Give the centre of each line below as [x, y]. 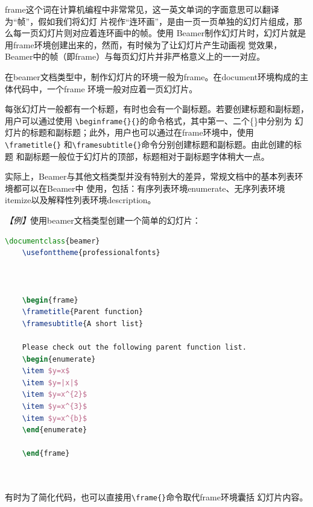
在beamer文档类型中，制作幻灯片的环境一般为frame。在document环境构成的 [153, 76]
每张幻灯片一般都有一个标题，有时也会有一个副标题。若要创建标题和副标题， [157, 109]
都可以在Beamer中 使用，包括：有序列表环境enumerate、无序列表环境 [149, 188]
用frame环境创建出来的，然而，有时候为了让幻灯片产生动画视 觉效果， [144, 44]
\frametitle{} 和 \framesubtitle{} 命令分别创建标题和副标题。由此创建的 [149, 144]
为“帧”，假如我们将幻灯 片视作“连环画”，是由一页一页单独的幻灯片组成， [150, 21]
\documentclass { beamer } [52, 241]
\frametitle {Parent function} [83, 312]
